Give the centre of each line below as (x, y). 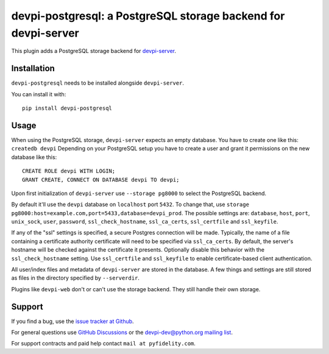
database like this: (34, 157)
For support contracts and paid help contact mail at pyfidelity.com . (104, 344)
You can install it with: (39, 94)
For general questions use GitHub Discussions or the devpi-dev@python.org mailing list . (122, 333)
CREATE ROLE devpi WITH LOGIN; (69, 171)
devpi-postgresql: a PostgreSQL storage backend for (148, 16)
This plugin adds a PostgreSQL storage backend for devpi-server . (94, 51)
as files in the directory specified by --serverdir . (76, 278)
